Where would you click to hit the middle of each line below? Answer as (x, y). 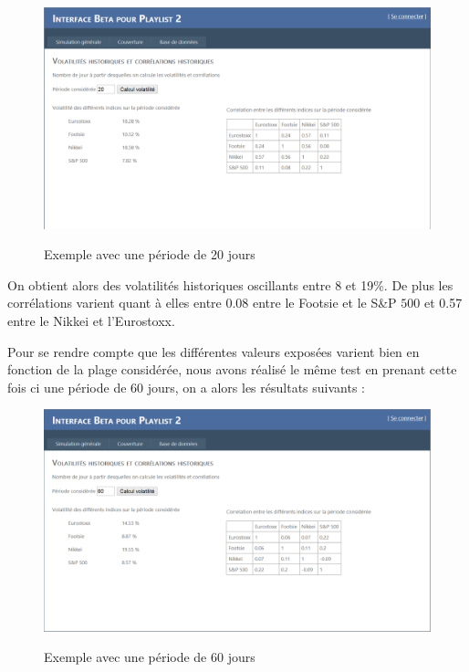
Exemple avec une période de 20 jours (150, 254)
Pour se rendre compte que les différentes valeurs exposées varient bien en (214, 351)
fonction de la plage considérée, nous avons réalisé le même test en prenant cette (232, 369)
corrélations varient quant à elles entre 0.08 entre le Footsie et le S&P (202, 303)
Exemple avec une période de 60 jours (150, 657)
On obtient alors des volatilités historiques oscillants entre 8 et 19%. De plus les (230, 284)
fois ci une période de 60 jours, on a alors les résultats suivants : (186, 387)
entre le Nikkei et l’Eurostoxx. (91, 321)
